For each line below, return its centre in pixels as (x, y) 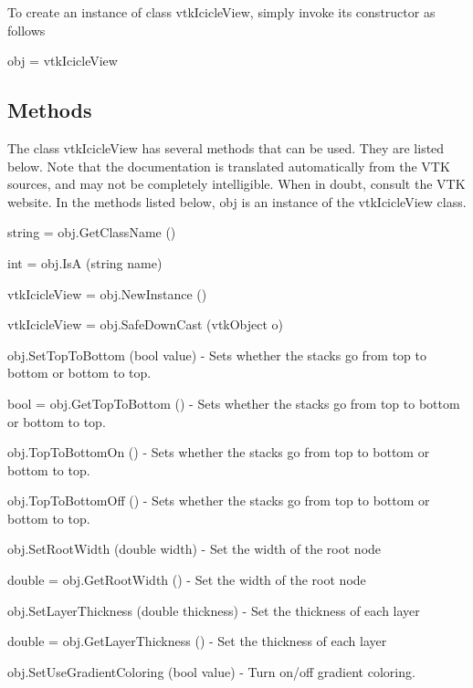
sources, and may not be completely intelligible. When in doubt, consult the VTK (236, 184)
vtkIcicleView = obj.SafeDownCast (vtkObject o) (146, 324)
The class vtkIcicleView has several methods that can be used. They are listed (226, 147)
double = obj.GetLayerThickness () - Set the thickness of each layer (197, 641)
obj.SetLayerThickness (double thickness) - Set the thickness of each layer (214, 610)
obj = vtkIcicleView (63, 61)
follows (26, 30)
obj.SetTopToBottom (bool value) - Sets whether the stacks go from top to (217, 354)
